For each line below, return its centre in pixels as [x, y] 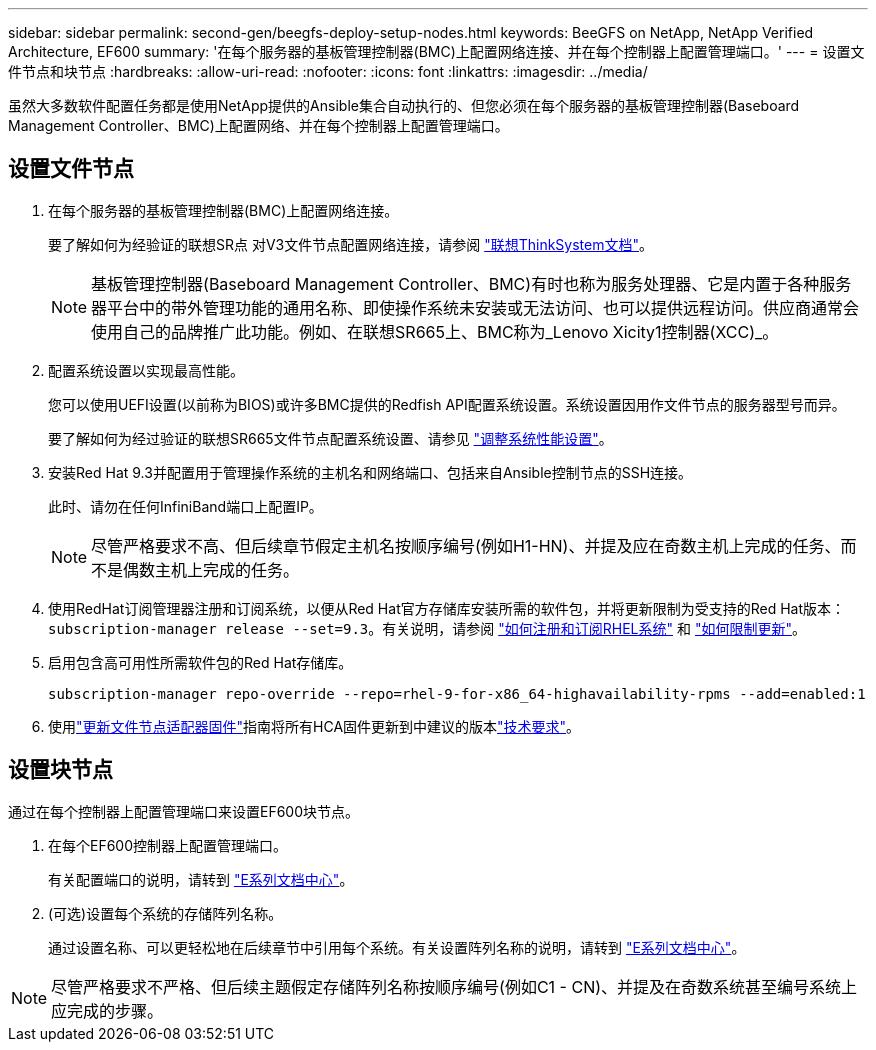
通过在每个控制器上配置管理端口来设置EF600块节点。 [184, 811]
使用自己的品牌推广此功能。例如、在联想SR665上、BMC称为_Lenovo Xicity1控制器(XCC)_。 [435, 331]
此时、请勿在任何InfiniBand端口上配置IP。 [185, 506]
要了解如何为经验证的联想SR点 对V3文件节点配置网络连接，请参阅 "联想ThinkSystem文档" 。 [351, 244]
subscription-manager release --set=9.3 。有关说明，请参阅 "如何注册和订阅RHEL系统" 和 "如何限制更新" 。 [427, 628]
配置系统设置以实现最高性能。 [146, 370]
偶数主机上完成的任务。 [211, 569]
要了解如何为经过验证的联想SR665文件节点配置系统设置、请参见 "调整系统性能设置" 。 [330, 438]
